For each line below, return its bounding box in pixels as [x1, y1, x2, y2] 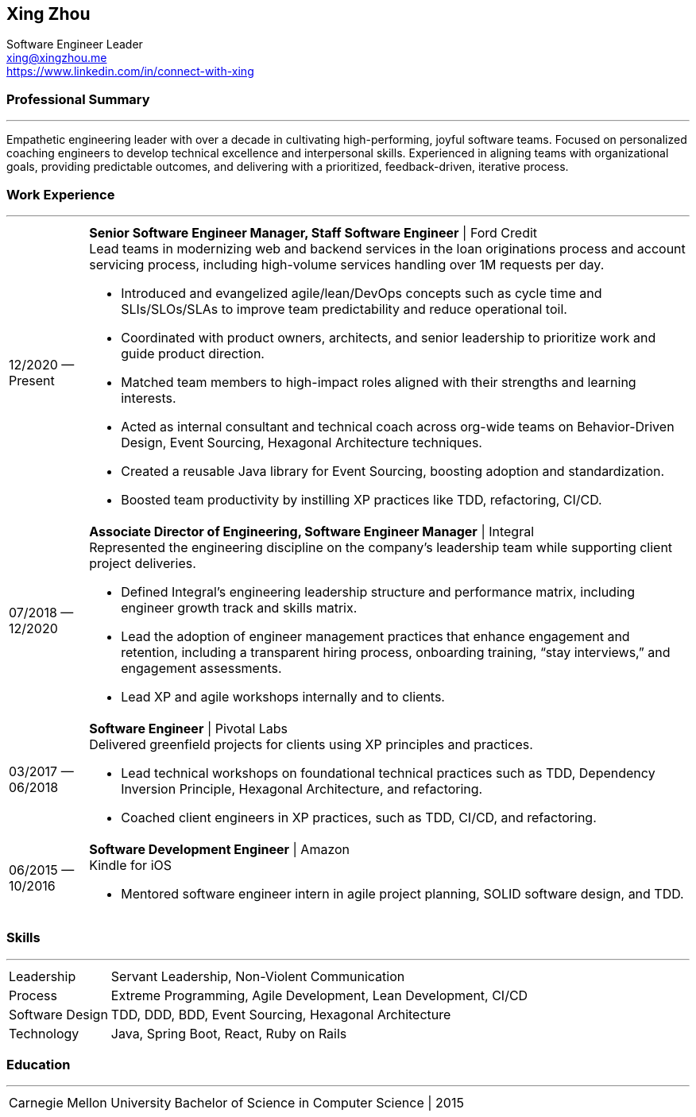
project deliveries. [89, 555, 196, 571]
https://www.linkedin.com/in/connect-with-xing [6, 64, 254, 79]
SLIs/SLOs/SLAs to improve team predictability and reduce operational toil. [121, 300, 567, 317]
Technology [9, 1025, 79, 1042]
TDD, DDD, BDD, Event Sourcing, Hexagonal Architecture [110, 1006, 451, 1022]
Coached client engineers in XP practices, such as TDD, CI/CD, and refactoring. [121, 809, 597, 825]
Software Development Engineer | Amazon [89, 841, 350, 857]
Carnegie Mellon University [9, 1095, 172, 1111]
